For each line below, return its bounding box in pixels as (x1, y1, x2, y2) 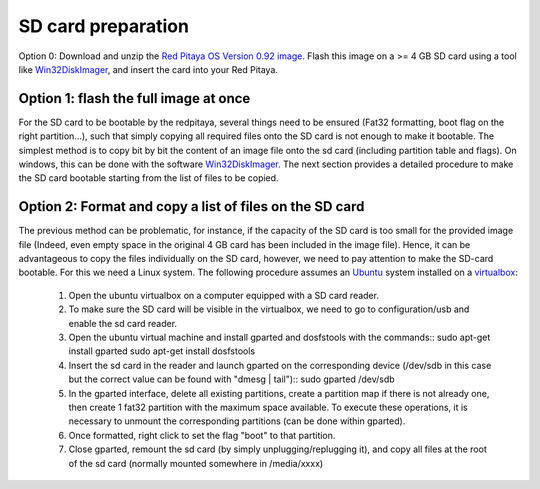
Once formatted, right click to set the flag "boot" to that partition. (68, 429, 336, 441)
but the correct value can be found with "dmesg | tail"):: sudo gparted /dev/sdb (68, 373, 395, 385)
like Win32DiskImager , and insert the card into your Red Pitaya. (18, 63, 279, 75)
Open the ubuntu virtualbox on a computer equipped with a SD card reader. (68, 289, 380, 301)
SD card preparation (18, 15, 190, 37)
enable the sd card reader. (68, 317, 178, 329)
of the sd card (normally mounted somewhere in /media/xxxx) (68, 457, 324, 469)
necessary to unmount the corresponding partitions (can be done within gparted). (68, 415, 406, 427)
